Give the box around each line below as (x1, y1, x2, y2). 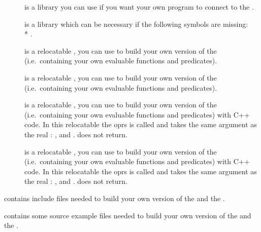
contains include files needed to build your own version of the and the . (4, 192, 225, 203)
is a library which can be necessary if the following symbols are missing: (24, 18, 248, 29)
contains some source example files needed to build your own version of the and (4, 210, 251, 220)
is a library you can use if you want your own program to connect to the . (24, 2, 254, 12)
